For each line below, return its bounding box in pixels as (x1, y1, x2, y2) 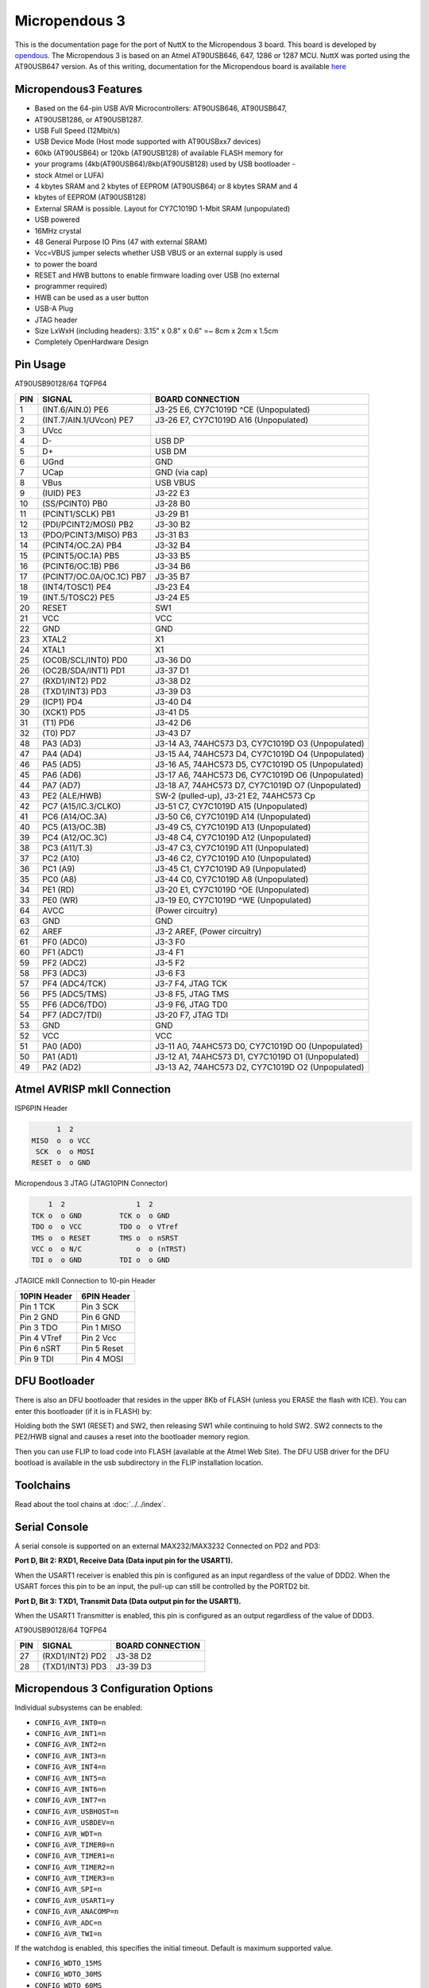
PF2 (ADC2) (42, 957, 87, 968)
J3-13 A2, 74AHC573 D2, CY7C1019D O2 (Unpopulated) (155, 1062, 365, 1073)
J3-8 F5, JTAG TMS (155, 988, 230, 1000)
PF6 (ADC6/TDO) (42, 999, 107, 1010)
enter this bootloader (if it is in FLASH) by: (14, 1406, 153, 1415)
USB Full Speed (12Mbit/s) (34, 126, 121, 135)
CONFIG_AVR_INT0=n (34, 1718, 106, 1727)
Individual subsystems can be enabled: (14, 1703, 143, 1713)
